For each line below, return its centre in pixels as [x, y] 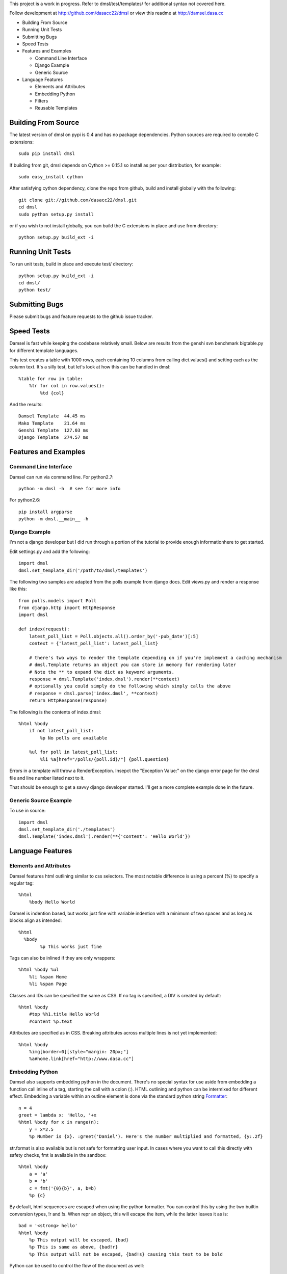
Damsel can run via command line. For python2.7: [61, 477]
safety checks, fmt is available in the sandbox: [58, 1155]
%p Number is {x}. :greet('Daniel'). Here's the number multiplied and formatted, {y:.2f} [146, 1137]
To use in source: [28, 811]
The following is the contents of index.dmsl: [55, 712]
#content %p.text [50, 1021]
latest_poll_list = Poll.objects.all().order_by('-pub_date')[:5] [114, 636]
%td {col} [52, 393]
